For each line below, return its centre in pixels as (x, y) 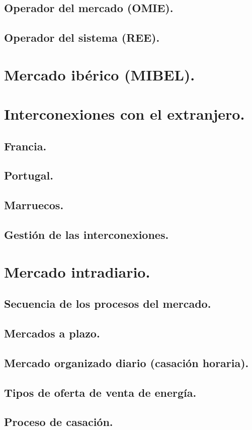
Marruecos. (34, 205)
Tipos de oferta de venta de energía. (100, 392)
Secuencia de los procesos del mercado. (108, 304)
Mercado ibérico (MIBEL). (100, 74)
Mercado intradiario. (77, 271)
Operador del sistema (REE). (82, 37)
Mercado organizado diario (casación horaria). (127, 362)
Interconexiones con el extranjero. (124, 114)
